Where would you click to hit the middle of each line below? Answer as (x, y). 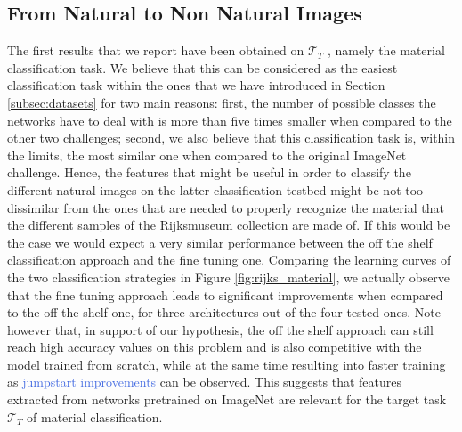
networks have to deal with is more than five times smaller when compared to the (230, 120)
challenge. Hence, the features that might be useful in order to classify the (209, 172)
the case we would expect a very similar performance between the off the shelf (220, 242)
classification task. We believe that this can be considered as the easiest (203, 67)
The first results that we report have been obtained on (156, 50)
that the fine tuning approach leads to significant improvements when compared (225, 294)
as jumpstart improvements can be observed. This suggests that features (204, 382)
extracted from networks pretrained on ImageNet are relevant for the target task (227, 399)
